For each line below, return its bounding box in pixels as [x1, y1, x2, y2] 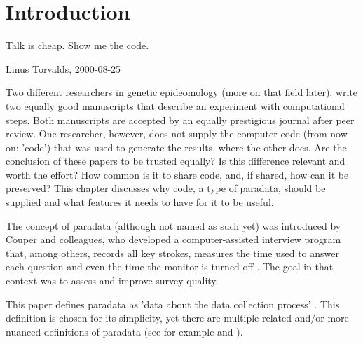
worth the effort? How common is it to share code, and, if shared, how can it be [6, 167, 349, 181]
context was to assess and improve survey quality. [6, 273, 219, 288]
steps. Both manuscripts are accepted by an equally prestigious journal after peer [6, 112, 355, 127]
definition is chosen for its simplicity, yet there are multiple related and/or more [6, 310, 349, 325]
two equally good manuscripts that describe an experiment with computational [6, 98, 345, 113]
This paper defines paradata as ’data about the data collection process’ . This [6, 296, 340, 311]
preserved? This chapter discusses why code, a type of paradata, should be [6, 181, 326, 195]
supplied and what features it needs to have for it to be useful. [6, 195, 274, 209]
